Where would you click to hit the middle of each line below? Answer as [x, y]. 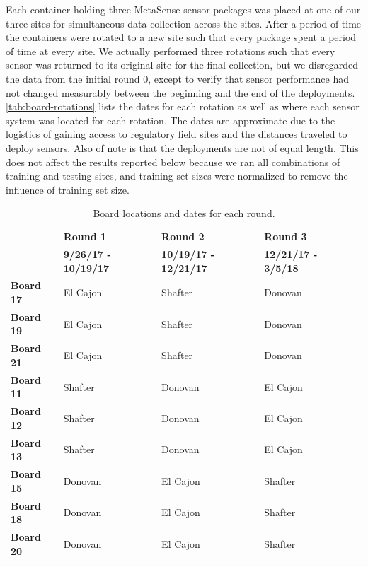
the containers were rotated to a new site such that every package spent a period [181, 37]
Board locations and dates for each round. [184, 213]
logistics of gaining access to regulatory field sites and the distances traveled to [177, 134]
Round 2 [183, 236]
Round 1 [85, 236]
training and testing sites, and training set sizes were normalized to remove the [177, 176]
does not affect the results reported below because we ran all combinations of [173, 162]
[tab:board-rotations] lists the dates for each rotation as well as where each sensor [183, 106]
